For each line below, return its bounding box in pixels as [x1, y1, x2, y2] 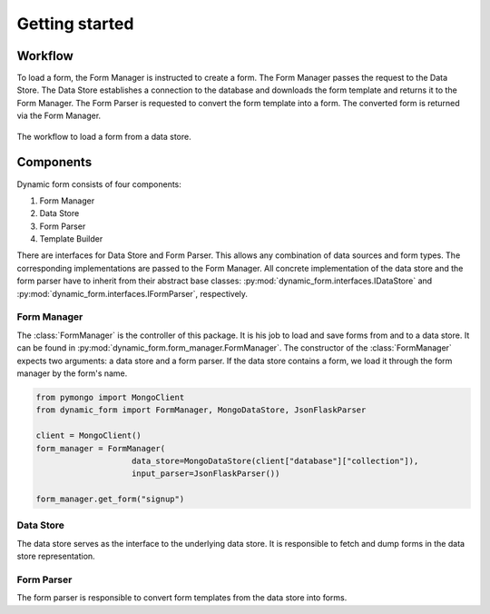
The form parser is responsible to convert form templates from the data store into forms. [16, 592, 348, 603]
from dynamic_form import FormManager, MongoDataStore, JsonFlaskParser [35, 405, 367, 415]
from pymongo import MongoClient [35, 391, 185, 402]
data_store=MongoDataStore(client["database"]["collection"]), [132, 455, 419, 466]
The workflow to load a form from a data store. [16, 131, 191, 142]
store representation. [16, 550, 95, 562]
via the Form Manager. [16, 110, 102, 122]
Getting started [16, 14, 134, 34]
